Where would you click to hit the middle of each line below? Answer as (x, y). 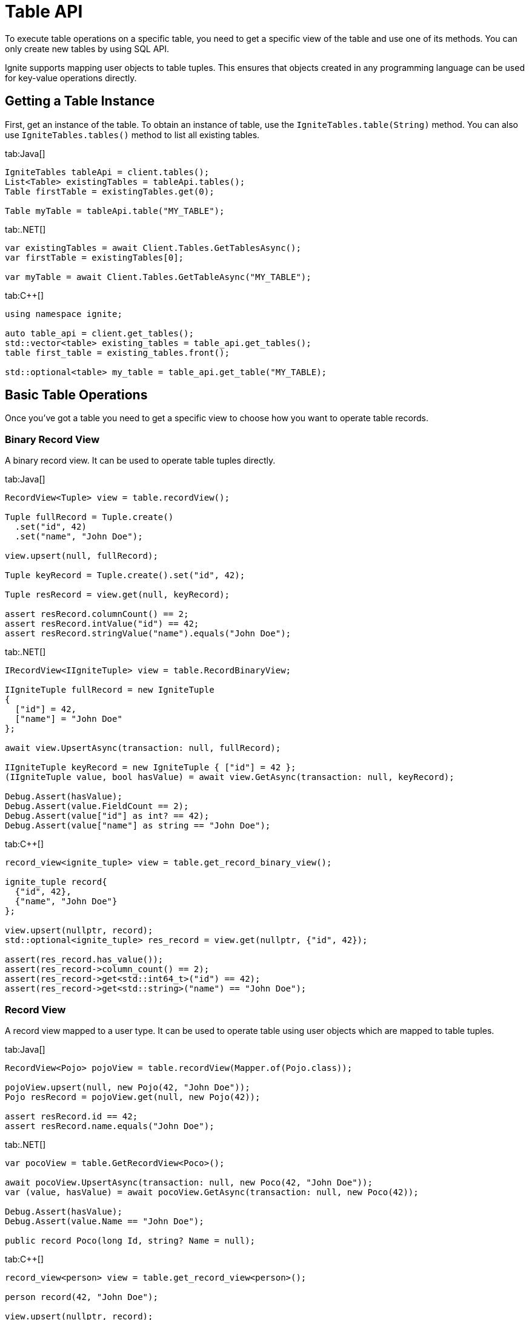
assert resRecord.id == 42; (72, 1116)
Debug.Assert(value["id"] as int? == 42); (107, 816)
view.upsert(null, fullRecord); (82, 556)
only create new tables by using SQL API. (87, 48)
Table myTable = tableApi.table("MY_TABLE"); (115, 211)
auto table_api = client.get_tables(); (99, 333)
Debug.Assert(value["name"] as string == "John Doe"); (138, 826)
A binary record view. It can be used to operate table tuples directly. (140, 461)
